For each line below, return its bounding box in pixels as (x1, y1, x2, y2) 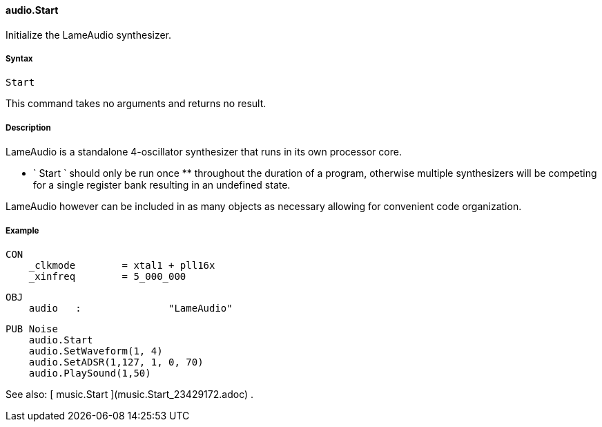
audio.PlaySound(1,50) (28, 367, 151, 379)
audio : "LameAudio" (28, 302, 233, 314)
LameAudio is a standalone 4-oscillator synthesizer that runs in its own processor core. (6, 146, 402, 158)
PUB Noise (6, 323, 58, 334)
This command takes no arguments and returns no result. (6, 97, 266, 110)
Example (6, 225, 39, 236)
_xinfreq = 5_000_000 (28, 270, 186, 282)
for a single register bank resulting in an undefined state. (33, 179, 291, 191)
